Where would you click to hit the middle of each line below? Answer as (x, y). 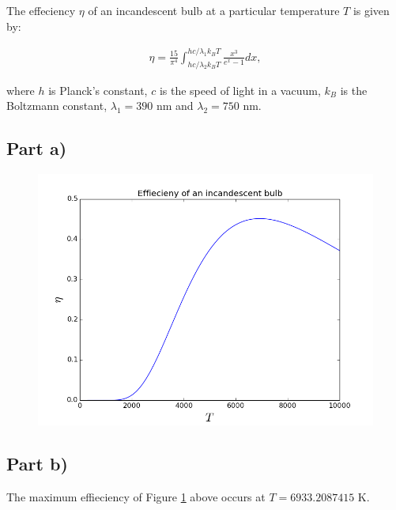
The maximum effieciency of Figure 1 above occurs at (136, 496)
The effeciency (41, 10)
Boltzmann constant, (57, 106)
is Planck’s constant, (98, 90)
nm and (175, 106)
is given (371, 10)
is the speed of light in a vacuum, (240, 90)
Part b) (37, 463)
